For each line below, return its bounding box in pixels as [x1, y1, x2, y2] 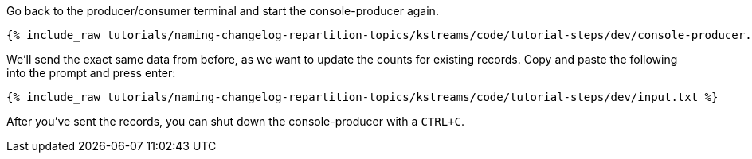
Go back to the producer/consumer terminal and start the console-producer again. [6, 4, 439, 17]
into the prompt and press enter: [6, 66, 176, 79]
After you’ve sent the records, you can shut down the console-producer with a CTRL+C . [6, 114, 464, 128]
